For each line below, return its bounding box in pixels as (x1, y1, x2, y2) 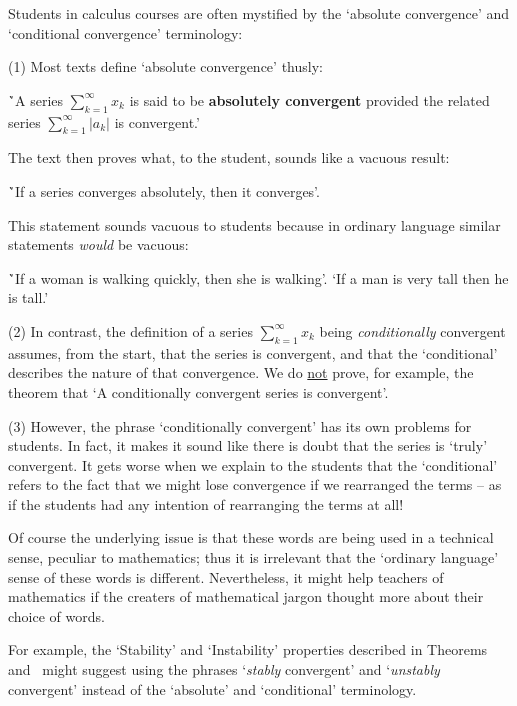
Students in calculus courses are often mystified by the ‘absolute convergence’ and (8, 3, 510, 23)
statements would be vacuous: (8, 234, 189, 255)
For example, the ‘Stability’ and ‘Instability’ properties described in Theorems (8, 639, 488, 660)
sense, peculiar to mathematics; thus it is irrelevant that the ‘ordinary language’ (8, 547, 499, 568)
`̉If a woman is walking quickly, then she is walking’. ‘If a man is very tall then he (8, 267, 509, 288)
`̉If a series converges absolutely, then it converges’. (8, 180, 320, 201)
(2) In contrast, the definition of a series (8, 320, 253, 341)
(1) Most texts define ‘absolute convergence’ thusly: (8, 56, 323, 77)
